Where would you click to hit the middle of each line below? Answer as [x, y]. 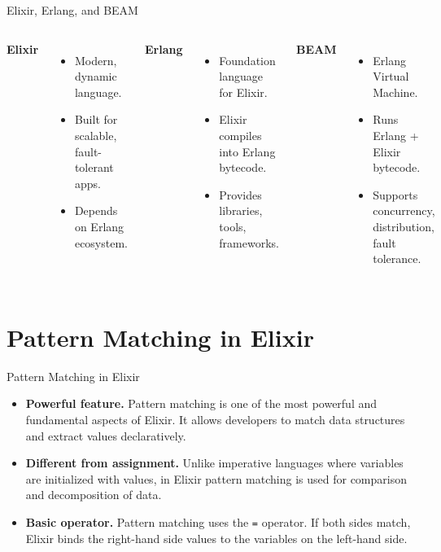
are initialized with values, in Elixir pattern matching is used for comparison [216, 478]
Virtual [391, 76]
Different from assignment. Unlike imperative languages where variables [214, 463]
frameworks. [249, 242]
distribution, [404, 226]
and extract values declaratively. [106, 435]
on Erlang [99, 226]
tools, [233, 226]
